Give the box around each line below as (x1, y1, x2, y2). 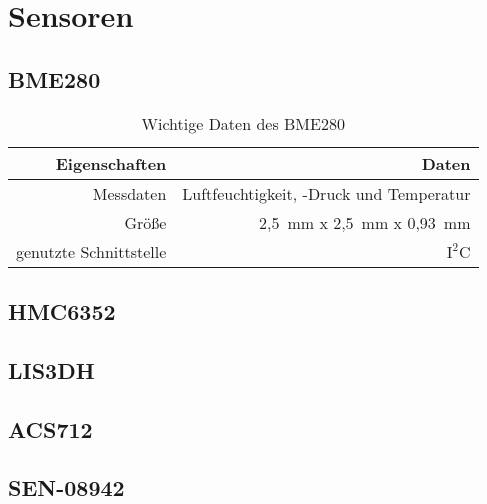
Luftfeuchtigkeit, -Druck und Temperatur (182, 181, 471, 205)
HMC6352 (8, 295, 116, 326)
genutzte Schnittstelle (16, 239, 167, 263)
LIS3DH (8, 354, 95, 385)
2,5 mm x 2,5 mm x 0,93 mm (258, 210, 471, 234)
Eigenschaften (55, 151, 167, 175)
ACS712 (8, 413, 93, 444)
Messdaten (92, 181, 167, 205)
